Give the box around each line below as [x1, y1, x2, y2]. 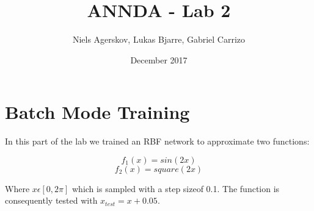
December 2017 [130, 53, 188, 66]
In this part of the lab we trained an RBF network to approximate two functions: [5, 135, 310, 148]
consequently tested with [5, 194, 98, 207]
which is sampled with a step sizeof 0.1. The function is [72, 182, 280, 195]
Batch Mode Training [5, 99, 190, 124]
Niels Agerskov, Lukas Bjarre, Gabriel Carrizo [72, 33, 246, 46]
